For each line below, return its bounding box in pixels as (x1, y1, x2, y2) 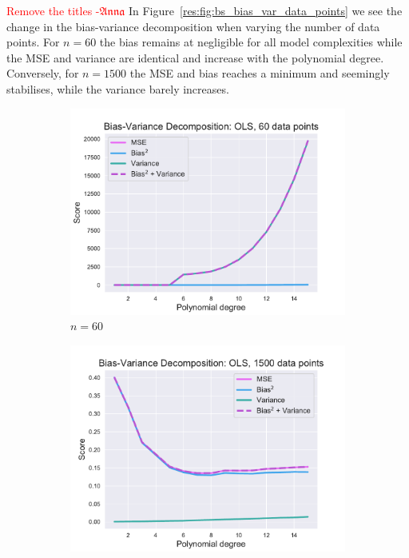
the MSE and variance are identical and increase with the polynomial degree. (6, 49, 384, 66)
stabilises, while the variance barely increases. (6, 80, 229, 97)
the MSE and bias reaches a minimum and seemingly (129, 65, 390, 82)
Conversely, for (6, 65, 79, 82)
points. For (6, 34, 60, 50)
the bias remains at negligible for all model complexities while (99, 34, 403, 50)
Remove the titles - (6, 2, 100, 18)
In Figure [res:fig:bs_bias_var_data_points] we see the (128, 2, 403, 18)
